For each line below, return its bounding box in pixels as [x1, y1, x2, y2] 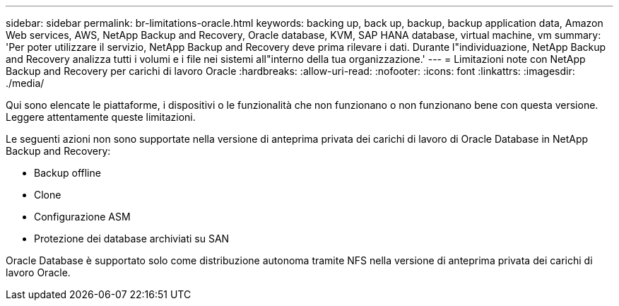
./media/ [6, 77, 45, 89]
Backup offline [34, 167, 101, 179]
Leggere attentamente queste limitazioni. [6, 111, 196, 123]
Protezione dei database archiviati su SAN [34, 233, 230, 245]
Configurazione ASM [34, 211, 131, 223]
